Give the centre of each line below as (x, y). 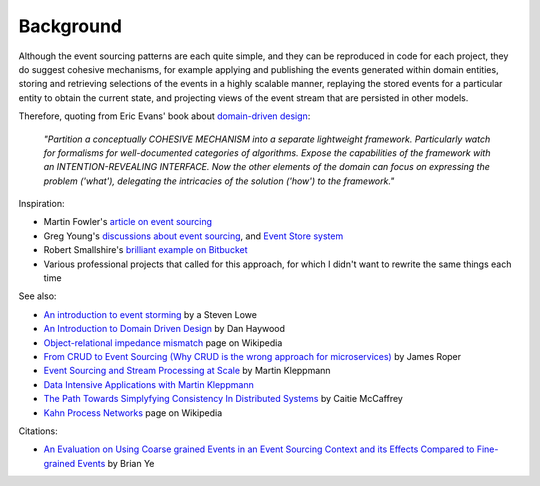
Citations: (38, 431)
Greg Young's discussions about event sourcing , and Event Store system (193, 236)
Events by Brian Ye (116, 463)
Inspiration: (41, 204)
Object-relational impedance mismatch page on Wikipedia (163, 342)
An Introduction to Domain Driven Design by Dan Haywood (164, 329)
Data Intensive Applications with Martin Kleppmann (148, 384)
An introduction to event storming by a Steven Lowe (150, 314)
